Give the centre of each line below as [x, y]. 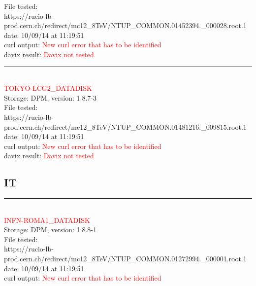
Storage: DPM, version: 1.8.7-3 [50, 97]
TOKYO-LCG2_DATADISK [48, 88]
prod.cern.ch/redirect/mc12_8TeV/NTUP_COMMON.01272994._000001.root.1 [125, 259]
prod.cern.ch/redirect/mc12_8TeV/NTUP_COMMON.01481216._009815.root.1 [125, 126]
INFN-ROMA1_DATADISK [47, 220]
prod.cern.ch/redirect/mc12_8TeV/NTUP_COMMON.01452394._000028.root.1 [125, 25]
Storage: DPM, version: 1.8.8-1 [50, 230]
